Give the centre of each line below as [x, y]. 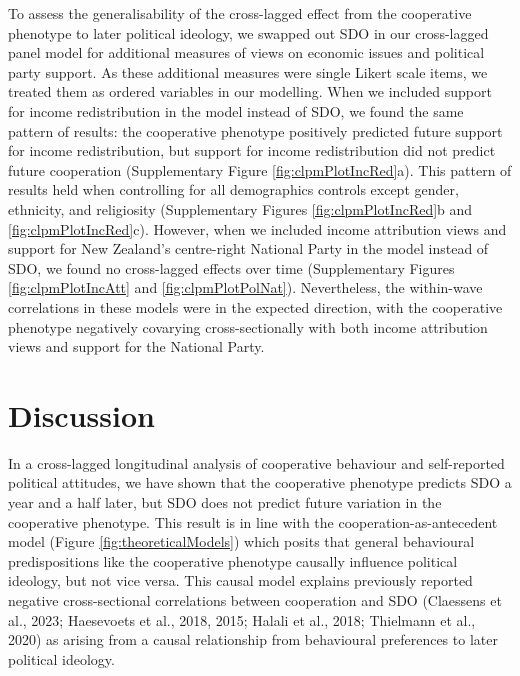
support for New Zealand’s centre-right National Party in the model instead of [248, 248]
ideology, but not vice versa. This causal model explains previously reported [240, 580]
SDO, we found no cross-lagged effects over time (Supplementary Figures [231, 267]
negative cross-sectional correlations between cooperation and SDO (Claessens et [255, 599]
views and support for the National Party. [136, 346]
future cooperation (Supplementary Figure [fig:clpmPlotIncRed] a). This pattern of [260, 169]
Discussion [81, 414]
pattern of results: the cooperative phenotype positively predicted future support [255, 130]
